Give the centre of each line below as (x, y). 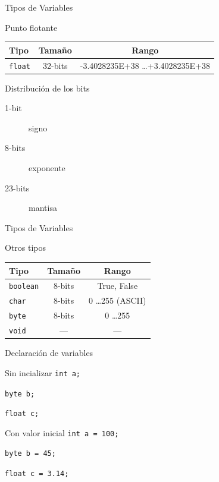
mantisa (43, 208)
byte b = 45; (30, 454)
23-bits (17, 188)
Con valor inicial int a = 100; (62, 432)
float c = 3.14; (37, 474)
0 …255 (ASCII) (118, 300)
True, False (118, 286)
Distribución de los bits (47, 88)
